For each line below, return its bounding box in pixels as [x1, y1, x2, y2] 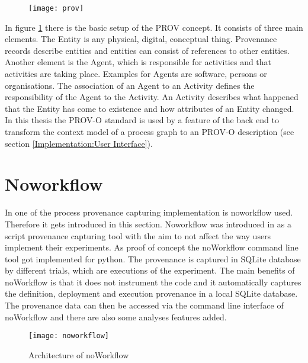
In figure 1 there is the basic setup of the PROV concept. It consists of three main [5, 21, 303, 33]
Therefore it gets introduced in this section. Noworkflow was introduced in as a [5, 217, 291, 230]
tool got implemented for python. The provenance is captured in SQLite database [5, 252, 301, 265]
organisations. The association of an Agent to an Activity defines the [5, 79, 255, 91]
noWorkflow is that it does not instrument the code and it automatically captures [5, 275, 301, 288]
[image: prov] [28, 4, 84, 12]
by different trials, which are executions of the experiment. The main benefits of [5, 264, 295, 277]
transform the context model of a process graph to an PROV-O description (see [5, 126, 294, 137]
